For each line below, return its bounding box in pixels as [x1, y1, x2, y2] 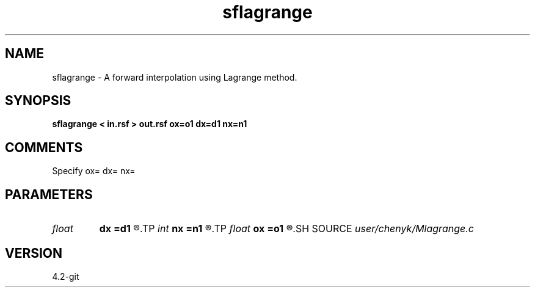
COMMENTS [5, 139, 83, 155]
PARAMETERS [5, 186, 93, 202]
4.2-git [52, 271, 79, 282]
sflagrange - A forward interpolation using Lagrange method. [52, 71, 297, 82]
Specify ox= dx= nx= [52, 166, 136, 177]
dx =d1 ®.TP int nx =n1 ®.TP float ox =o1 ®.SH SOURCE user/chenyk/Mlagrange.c [99, 222, 474, 235]
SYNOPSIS [5, 93, 71, 109]
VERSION [5, 245, 63, 261]
